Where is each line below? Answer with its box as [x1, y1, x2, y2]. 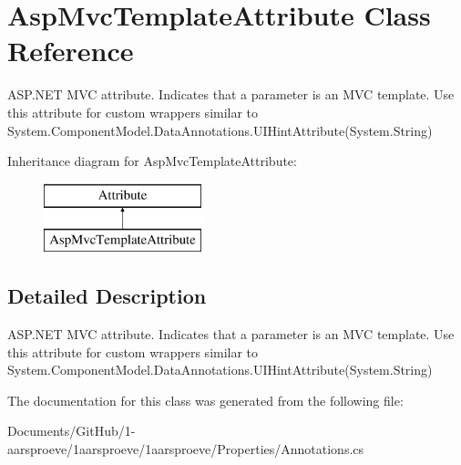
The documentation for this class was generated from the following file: [7, 390, 404, 409]
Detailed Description [7, 282, 207, 310]
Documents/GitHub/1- [7, 421, 136, 440]
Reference [7, 32, 134, 69]
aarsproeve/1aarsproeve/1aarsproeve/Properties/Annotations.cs [7, 439, 364, 459]
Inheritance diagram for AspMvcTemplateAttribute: [7, 151, 297, 170]
